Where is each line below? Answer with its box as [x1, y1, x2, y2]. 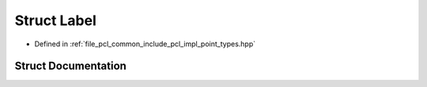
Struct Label [14, 12, 96, 29]
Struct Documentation [14, 60, 127, 73]
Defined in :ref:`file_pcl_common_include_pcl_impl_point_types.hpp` [34, 39, 256, 49]
